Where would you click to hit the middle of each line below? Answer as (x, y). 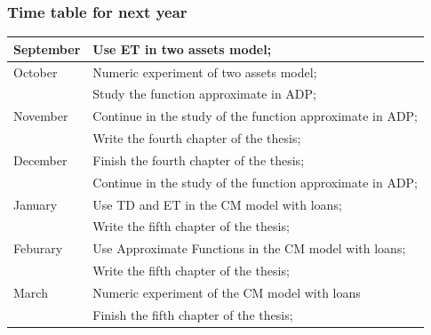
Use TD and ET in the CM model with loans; (217, 204)
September (47, 48)
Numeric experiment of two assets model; (205, 72)
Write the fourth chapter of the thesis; (197, 138)
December (40, 160)
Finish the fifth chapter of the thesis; (193, 314)
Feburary (38, 248)
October (36, 72)
